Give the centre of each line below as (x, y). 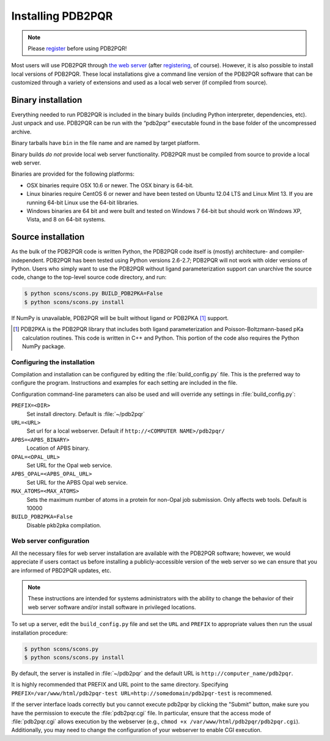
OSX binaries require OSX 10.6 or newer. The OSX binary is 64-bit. (110, 185)
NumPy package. (44, 346)
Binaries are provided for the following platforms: (73, 174)
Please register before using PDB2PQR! (77, 48)
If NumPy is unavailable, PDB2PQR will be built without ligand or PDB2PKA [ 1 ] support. (120, 318)
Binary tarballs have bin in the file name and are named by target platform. (106, 143)
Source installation (48, 237)
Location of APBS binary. (58, 448)
